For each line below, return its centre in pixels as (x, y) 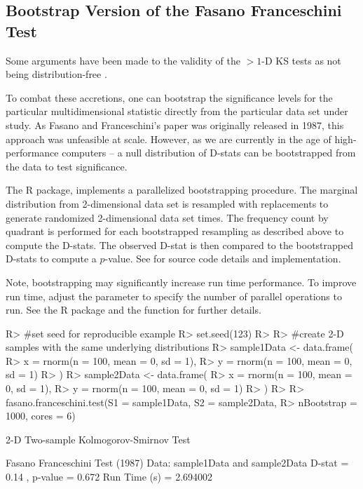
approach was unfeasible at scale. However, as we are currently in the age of (169, 139)
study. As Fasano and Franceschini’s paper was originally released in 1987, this (175, 125)
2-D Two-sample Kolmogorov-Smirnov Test (98, 439)
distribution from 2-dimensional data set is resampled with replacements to (167, 203)
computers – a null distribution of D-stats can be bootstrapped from (209, 153)
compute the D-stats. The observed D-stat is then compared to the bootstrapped (179, 244)
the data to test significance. (67, 166)
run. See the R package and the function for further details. (133, 310)
